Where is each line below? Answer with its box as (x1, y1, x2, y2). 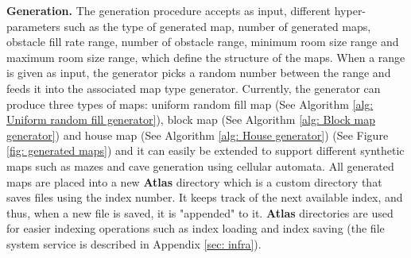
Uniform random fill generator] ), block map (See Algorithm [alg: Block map (6, 111, 375, 128)
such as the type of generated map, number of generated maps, (64, 17, 371, 34)
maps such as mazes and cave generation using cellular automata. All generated (6, 157, 394, 174)
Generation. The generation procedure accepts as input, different (6, 2, 332, 18)
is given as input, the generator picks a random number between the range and (6, 64, 391, 81)
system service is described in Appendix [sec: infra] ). (6, 235, 262, 252)
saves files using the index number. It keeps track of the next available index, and (6, 189, 403, 206)
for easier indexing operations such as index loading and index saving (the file (6, 220, 385, 237)
